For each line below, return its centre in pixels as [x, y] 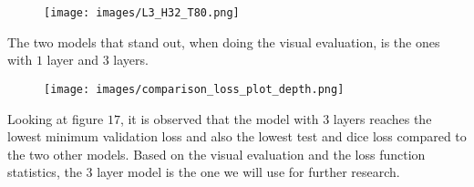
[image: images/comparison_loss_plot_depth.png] [194, 89]
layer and [73, 60]
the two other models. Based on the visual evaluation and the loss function [216, 154]
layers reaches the [382, 118]
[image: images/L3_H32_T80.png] [142, 13]
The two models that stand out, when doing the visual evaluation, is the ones [224, 42]
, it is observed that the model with [219, 118]
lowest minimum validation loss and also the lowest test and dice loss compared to [237, 136]
